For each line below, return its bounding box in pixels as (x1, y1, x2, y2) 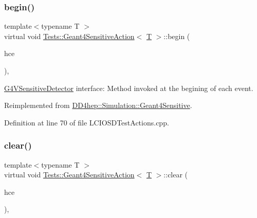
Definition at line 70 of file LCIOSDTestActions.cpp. (4, 117, 169, 128)
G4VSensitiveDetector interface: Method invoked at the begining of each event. (4, 82, 253, 93)
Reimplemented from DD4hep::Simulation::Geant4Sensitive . (4, 100, 192, 111)
